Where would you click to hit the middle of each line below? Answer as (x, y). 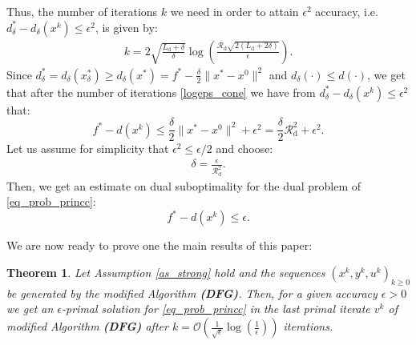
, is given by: (126, 27)
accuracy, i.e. (347, 11)
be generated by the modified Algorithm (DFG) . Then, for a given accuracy (192, 293)
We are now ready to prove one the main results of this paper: (160, 245)
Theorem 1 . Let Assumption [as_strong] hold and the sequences (166, 273)
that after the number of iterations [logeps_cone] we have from (161, 92)
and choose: (244, 148)
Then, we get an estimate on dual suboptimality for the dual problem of (184, 185)
